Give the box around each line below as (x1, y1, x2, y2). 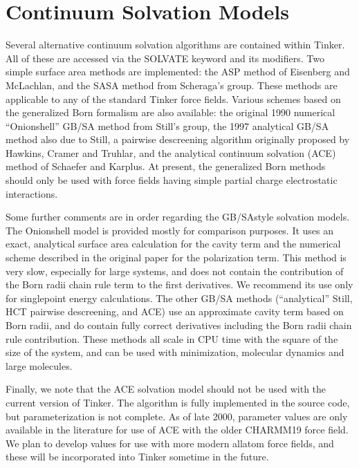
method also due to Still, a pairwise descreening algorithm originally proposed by (6, 132, 350, 147)
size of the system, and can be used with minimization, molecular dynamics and (6, 345, 344, 359)
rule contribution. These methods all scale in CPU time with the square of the (6, 331, 338, 346)
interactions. (6, 186, 58, 200)
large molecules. (6, 358, 73, 373)
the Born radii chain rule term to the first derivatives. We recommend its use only (6, 277, 353, 292)
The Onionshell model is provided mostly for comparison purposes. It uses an (6, 223, 334, 237)
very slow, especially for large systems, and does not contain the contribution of (6, 263, 344, 278)
